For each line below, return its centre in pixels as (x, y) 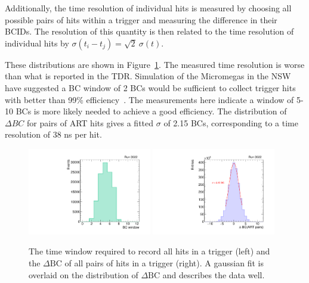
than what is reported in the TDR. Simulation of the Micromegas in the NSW (148, 76)
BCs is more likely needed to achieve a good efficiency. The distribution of (151, 111)
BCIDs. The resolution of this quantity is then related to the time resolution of (149, 31)
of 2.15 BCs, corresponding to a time (231, 122)
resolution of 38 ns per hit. (53, 134)
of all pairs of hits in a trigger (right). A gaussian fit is (164, 262)
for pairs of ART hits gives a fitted (90, 122)
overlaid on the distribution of (84, 274)
